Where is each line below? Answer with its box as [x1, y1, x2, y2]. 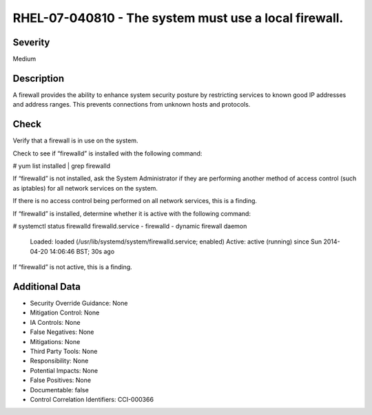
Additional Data [12, 281, 81, 292]
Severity [12, 36, 50, 48]
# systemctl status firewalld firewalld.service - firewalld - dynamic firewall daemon [12, 222, 247, 230]
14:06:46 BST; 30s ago [49, 247, 115, 255]
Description [12, 72, 65, 84]
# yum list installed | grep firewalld [12, 162, 110, 170]
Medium [12, 55, 37, 63]
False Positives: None [30, 376, 92, 385]
